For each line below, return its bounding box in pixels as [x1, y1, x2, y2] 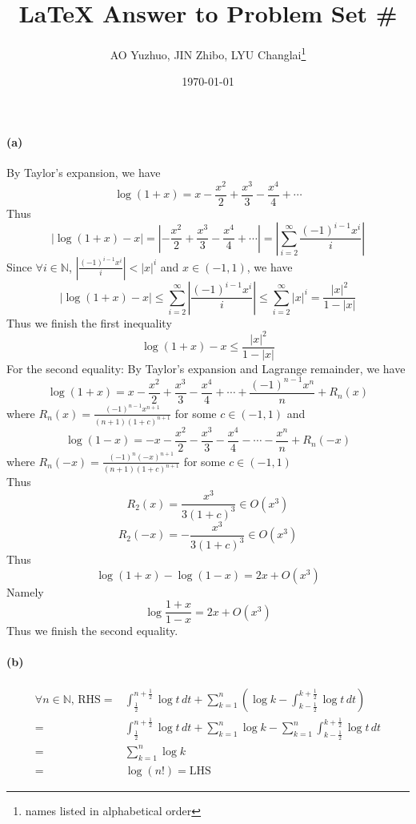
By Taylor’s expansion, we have [6, 164, 161, 181]
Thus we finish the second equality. [6, 622, 178, 639]
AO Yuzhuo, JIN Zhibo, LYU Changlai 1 [110, 44, 306, 62]
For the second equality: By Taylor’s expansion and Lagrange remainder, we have [6, 360, 406, 376]
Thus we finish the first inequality [6, 314, 172, 331]
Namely [6, 583, 44, 600]
